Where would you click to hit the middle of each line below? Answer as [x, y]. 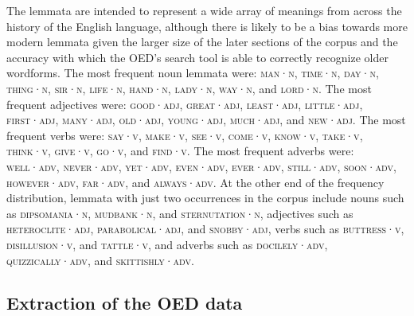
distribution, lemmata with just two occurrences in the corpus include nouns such [205, 198]
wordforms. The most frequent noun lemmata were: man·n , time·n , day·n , [193, 73]
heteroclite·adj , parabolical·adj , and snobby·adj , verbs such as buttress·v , [205, 229]
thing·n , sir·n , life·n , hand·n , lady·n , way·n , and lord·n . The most [189, 88]
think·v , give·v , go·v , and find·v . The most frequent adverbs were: [180, 151]
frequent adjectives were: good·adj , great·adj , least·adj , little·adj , [185, 104]
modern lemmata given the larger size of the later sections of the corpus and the [202, 42]
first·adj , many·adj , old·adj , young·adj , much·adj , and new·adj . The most [206, 120]
